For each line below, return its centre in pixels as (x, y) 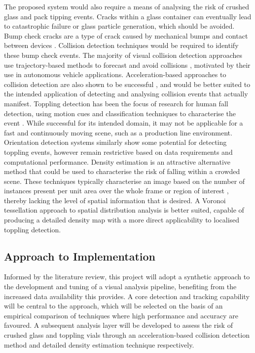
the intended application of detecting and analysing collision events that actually (126, 94)
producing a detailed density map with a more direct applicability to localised (122, 220)
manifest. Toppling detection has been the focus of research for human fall (116, 103)
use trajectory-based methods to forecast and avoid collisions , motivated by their (127, 65)
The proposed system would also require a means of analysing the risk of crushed (127, 6)
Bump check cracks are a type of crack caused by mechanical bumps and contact (126, 35)
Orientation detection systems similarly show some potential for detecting (115, 142)
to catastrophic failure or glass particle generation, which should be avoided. (119, 26)
